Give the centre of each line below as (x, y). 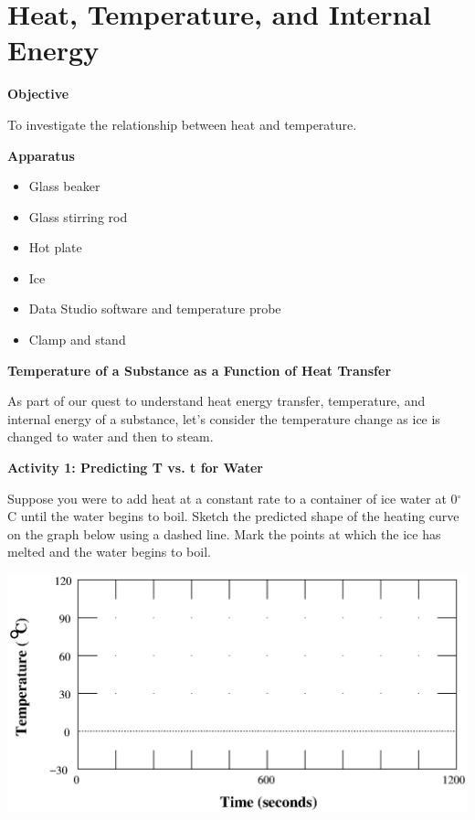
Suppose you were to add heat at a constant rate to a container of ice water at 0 (232, 498)
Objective (38, 94)
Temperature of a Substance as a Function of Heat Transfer (200, 370)
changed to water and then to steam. (111, 437)
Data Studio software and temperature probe (155, 309)
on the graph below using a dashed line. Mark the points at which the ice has (224, 533)
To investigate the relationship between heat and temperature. (182, 124)
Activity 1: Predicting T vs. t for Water (135, 468)
